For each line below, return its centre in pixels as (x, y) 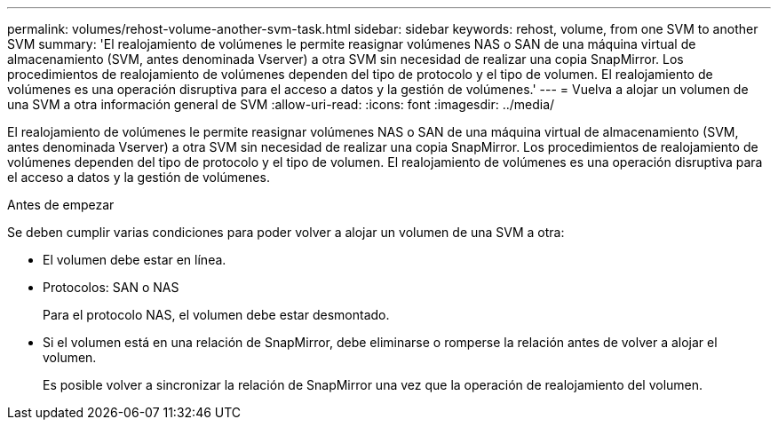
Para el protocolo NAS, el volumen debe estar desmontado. (216, 315)
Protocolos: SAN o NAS (111, 287)
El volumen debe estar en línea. (135, 260)
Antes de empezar (61, 205)
